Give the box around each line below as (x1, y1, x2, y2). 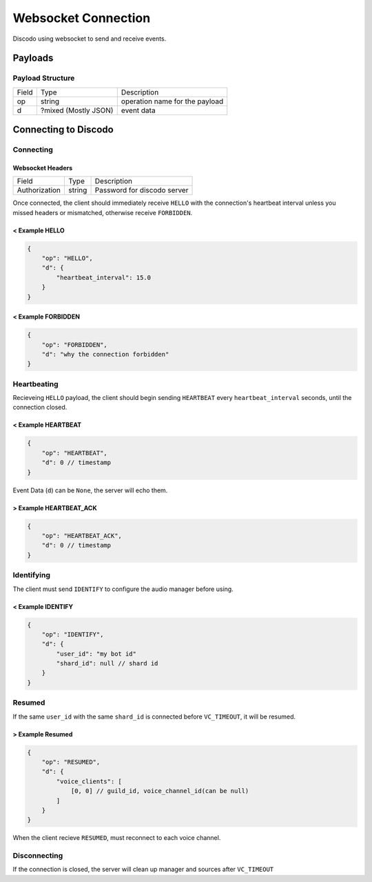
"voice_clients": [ (56, 777, 122, 785)
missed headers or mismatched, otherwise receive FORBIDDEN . (12, 208, 193, 217)
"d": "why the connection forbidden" (41, 350, 169, 358)
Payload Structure (12, 73, 75, 83)
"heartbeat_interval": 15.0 (56, 273, 152, 281)
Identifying (12, 570, 51, 580)
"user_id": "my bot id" (56, 650, 137, 658)
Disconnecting (12, 851, 63, 861)
